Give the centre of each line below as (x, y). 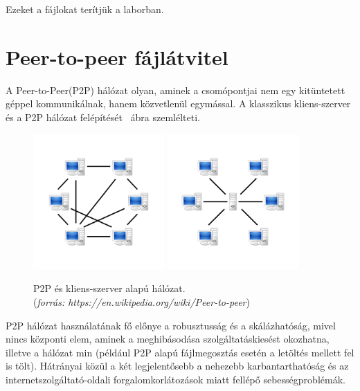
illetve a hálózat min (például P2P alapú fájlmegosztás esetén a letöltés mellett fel (180, 352)
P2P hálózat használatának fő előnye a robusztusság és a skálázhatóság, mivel (171, 325)
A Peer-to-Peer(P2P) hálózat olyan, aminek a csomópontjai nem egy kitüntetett (175, 90)
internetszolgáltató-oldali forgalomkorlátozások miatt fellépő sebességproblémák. (175, 379)
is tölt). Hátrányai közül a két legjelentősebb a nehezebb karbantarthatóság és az (177, 366)
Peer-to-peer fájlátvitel (117, 56)
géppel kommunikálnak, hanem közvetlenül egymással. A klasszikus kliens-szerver (178, 103)
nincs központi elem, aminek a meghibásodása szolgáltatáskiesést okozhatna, (168, 339)
